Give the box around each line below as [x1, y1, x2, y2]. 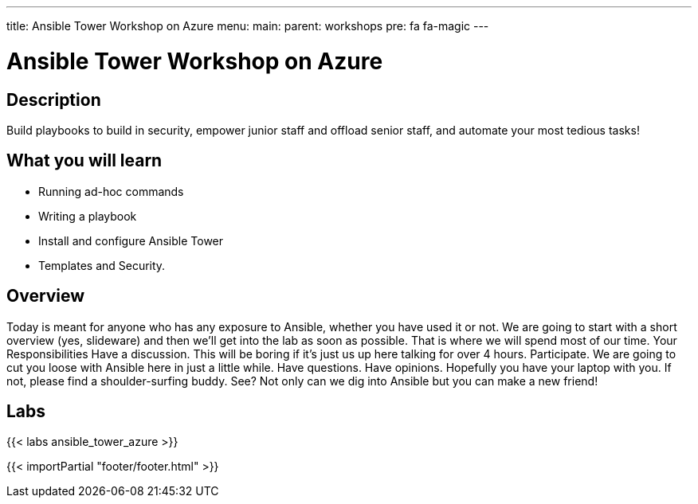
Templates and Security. [38, 258, 166, 272]
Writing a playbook [38, 209, 137, 223]
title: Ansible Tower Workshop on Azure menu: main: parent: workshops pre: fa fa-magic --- [6, 19, 489, 33]
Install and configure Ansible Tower [38, 233, 224, 248]
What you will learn [6, 150, 163, 171]
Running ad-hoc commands [38, 184, 184, 198]
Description [6, 89, 101, 110]
